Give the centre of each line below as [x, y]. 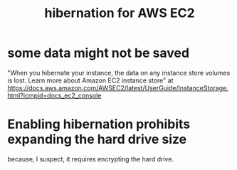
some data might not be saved [99, 53]
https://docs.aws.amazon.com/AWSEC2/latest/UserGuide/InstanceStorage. [118, 87]
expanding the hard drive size [97, 139]
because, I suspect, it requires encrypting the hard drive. [91, 159]
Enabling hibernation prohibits [99, 124]
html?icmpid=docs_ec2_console [54, 95]
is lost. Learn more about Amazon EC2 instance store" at [90, 80]
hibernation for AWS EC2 [120, 13]
